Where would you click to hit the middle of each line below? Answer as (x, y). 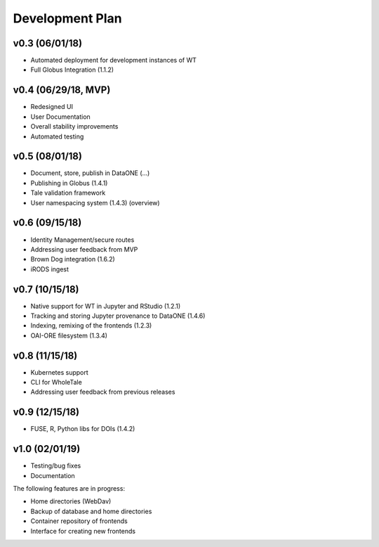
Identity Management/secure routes (82, 240)
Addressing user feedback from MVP (84, 249)
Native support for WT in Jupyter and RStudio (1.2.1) (106, 306)
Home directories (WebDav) (71, 501)
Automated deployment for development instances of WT (113, 60)
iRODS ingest (50, 269)
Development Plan (67, 18)
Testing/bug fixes (56, 466)
